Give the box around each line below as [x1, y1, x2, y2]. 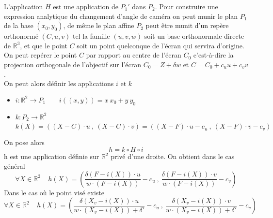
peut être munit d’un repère [145, 20, 229, 30]
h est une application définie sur [4, 151, 99, 161]
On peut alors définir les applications [4, 78, 114, 88]
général [4, 160, 25, 171]
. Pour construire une [155, 1, 218, 11]
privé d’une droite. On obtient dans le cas [111, 151, 235, 161]
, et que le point [20, 40, 67, 50]
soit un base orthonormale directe [144, 31, 244, 41]
